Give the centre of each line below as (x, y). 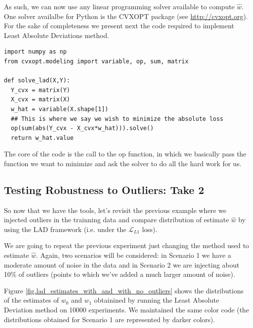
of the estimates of (31, 300)
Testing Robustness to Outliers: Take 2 (104, 189)
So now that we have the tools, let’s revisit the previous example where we (115, 210)
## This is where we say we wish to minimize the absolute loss (117, 119)
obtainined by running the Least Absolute (157, 300)
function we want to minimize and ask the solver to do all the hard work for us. (123, 163)
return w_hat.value (42, 138)
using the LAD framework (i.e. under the (65, 229)
